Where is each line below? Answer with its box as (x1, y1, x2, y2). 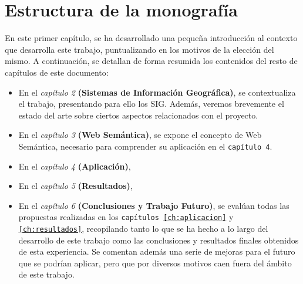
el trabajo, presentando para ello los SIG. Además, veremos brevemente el (18, 97, 284, 110)
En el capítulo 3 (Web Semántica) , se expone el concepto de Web (18, 129, 262, 141)
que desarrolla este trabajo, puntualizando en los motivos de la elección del (5, 43, 274, 55)
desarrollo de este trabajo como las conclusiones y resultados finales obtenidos (18, 234, 299, 246)
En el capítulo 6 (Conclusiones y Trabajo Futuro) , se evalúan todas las (18, 199, 289, 211)
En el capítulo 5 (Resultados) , (18, 180, 133, 192)
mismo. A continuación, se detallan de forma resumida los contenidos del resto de (5, 55, 298, 67)
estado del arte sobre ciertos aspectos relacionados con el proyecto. (18, 109, 258, 121)
